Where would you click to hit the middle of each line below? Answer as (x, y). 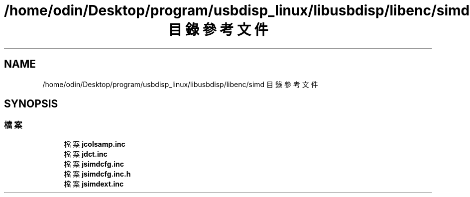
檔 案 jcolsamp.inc (95, 144)
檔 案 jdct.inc (86, 154)
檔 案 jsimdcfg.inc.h (97, 174)
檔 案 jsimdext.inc (94, 184)
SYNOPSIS (31, 104)
